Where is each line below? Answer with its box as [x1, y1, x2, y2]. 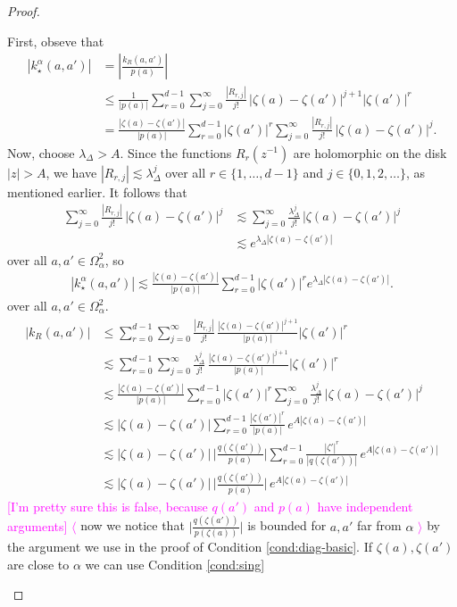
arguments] [7, 516, 68, 535]
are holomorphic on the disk [293, 143, 447, 162]
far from [356, 516, 402, 535]
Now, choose [7, 143, 75, 162]
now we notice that [80, 516, 185, 535]
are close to [7, 554, 70, 573]
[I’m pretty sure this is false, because [7, 496, 208, 515]
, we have [46, 162, 97, 181]
